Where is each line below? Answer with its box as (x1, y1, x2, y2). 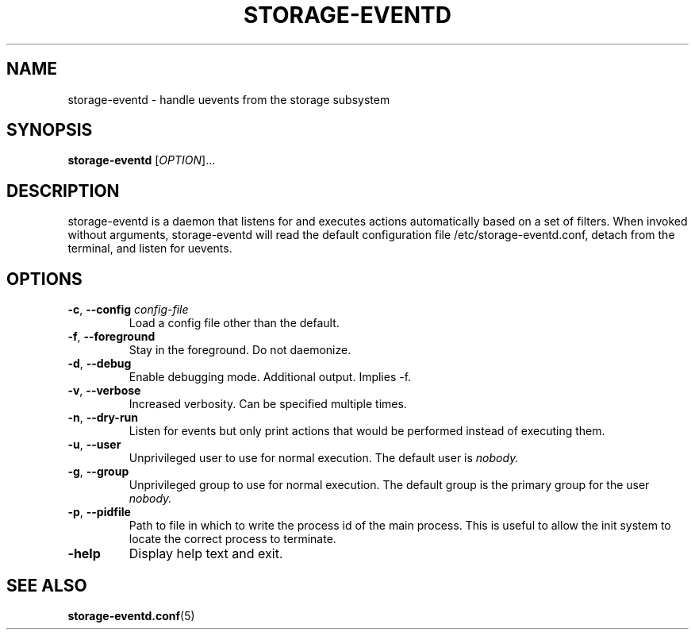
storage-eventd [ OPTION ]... (67, 153, 216, 168)
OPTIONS (6, 268, 83, 289)
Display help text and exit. (129, 545, 283, 562)
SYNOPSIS (6, 120, 93, 141)
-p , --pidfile (67, 505, 131, 519)
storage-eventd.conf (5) (67, 608, 195, 623)
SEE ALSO (6, 575, 87, 596)
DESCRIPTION (6, 180, 120, 201)
